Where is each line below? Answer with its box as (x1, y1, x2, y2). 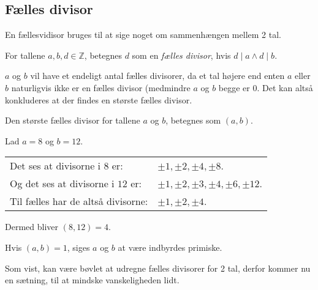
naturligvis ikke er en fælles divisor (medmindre (11, 81, 191, 94)
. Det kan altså (257, 81, 313, 94)
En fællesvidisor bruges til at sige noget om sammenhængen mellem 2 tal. (5, 28, 281, 41)
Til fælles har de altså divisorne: (10, 194, 148, 209)
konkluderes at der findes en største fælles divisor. (5, 93, 192, 106)
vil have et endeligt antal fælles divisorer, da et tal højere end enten (30, 69, 285, 82)
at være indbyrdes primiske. (118, 240, 222, 253)
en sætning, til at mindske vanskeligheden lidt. (5, 273, 180, 286)
